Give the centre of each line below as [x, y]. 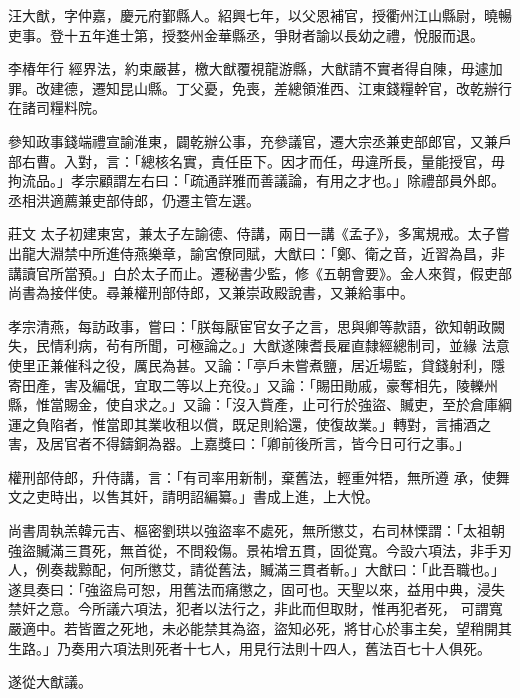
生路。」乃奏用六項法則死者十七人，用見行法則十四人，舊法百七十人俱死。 [249, 647]
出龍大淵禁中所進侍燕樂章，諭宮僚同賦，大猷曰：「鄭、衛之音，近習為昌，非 [256, 252]
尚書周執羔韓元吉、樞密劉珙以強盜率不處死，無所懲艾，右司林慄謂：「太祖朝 [256, 530]
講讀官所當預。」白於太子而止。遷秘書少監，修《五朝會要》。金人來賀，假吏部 [260, 272]
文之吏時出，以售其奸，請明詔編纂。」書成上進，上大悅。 [193, 496]
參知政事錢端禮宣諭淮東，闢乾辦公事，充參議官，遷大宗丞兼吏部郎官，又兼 [253, 140]
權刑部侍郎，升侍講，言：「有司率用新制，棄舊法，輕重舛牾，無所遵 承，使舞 [259, 476]
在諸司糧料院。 [57, 107]
